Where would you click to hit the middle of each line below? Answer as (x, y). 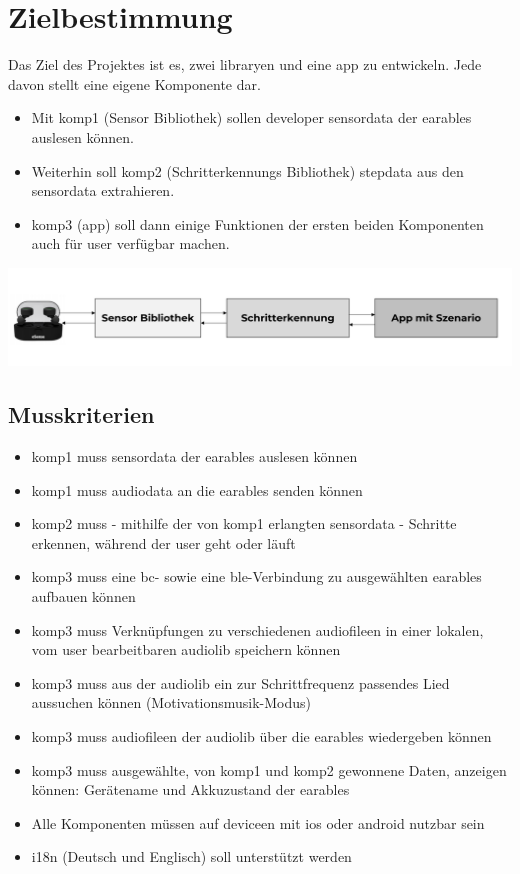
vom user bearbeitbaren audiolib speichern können (186, 649)
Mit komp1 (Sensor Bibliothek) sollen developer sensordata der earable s (251, 117)
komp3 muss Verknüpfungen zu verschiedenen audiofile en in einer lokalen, (257, 629)
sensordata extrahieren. (103, 190)
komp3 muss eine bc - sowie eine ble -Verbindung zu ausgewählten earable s (256, 576)
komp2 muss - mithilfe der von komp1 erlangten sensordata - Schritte (244, 523)
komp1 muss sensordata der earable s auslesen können (194, 456)
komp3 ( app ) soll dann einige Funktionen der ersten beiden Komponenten (257, 223)
